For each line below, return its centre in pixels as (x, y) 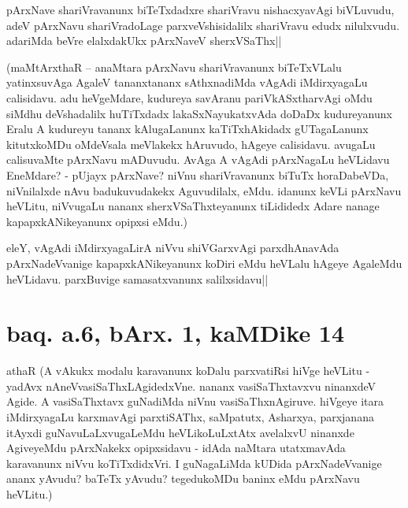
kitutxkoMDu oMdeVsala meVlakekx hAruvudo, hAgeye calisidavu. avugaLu (191, 144)
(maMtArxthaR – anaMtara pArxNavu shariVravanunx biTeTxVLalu (174, 67)
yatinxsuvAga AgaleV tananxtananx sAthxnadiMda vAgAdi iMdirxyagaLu (187, 82)
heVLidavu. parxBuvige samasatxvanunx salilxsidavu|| (137, 278)
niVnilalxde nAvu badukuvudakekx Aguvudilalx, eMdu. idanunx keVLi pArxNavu (204, 190)
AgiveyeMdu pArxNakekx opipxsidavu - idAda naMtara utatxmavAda (176, 448)
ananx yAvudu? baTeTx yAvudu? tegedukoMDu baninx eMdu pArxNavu (183, 478)
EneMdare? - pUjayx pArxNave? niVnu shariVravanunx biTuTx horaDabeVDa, (198, 174)
